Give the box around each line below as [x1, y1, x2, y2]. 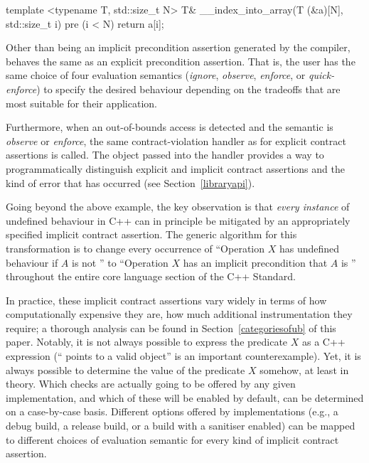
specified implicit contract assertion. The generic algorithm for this [6, 227, 297, 242]
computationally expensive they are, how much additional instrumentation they [6, 307, 353, 321]
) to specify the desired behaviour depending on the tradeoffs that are [36, 81, 341, 96]
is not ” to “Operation [72, 255, 169, 270]
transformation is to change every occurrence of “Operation [6, 240, 264, 255]
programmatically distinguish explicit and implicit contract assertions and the [6, 161, 345, 176]
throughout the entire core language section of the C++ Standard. [6, 269, 296, 284]
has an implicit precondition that [183, 255, 328, 270]
